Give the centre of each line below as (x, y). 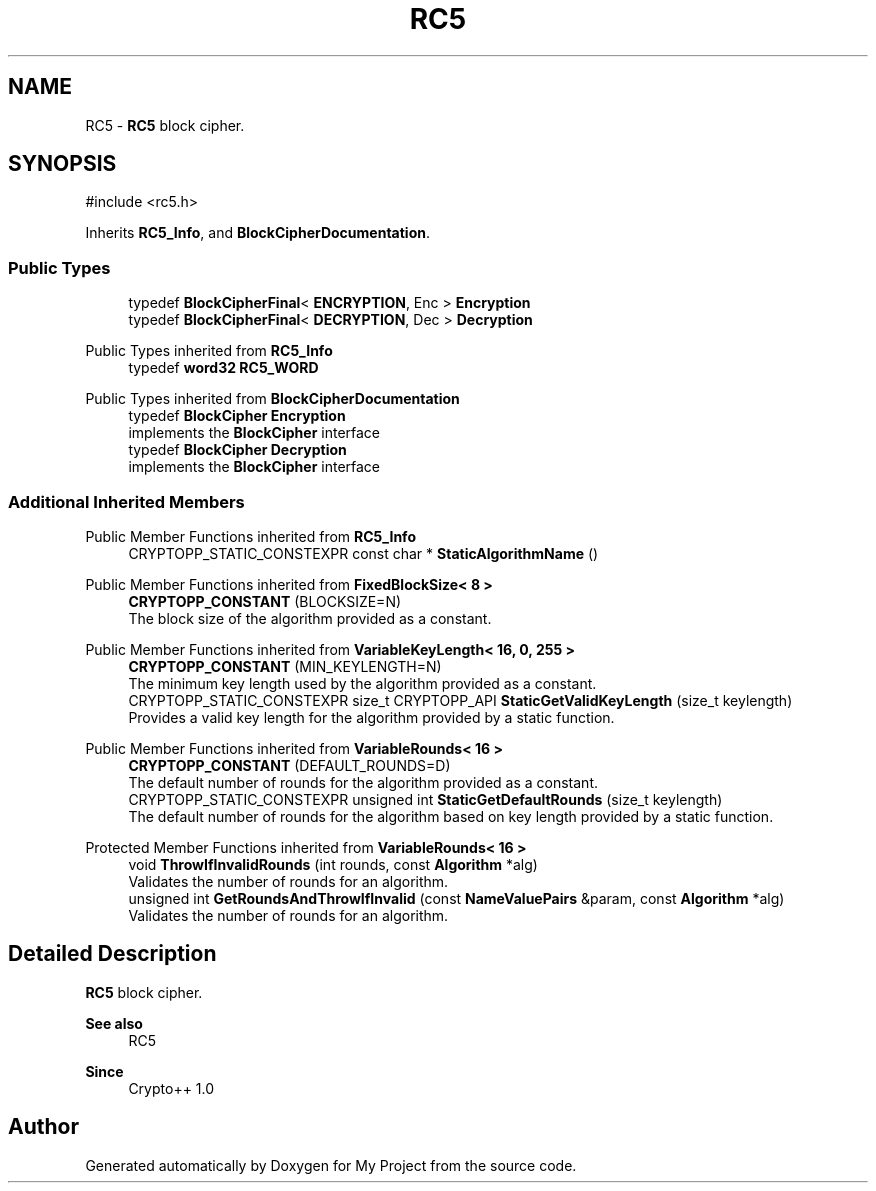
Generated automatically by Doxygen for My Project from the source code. (331, 1165)
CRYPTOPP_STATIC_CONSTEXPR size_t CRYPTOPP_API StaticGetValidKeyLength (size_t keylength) (460, 700)
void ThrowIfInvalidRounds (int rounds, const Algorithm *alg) (333, 864)
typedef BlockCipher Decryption (237, 450)
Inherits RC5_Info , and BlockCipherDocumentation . (257, 233)
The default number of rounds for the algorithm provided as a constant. (363, 782)
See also (114, 1023)
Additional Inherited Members (126, 501)
